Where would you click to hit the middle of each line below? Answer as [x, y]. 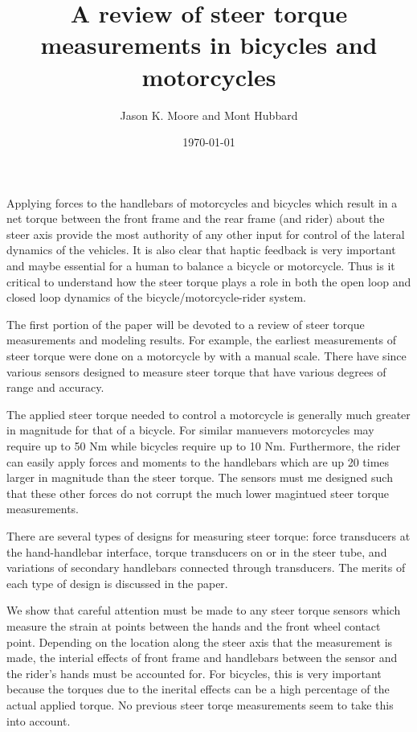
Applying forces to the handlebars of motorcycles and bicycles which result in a [202, 202]
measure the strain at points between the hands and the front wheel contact [194, 625]
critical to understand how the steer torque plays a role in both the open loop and [209, 281]
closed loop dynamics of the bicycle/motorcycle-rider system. [156, 297]
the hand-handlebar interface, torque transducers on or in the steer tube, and [197, 551]
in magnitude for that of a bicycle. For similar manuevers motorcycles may [190, 430]
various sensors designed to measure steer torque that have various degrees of [196, 371]
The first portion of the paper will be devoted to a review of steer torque [186, 324]
